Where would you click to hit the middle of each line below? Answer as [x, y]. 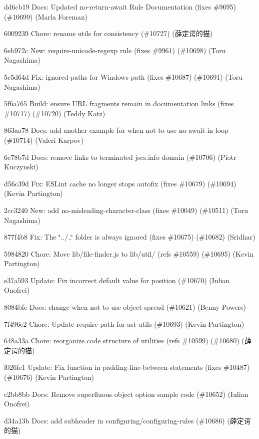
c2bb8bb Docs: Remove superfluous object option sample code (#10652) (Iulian [126, 394]
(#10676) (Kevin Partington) [49, 377]
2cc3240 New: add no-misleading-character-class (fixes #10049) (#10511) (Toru [126, 210]
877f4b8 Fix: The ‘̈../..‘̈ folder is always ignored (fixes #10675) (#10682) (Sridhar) [130, 237]
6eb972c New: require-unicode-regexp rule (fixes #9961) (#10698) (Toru [115, 50]
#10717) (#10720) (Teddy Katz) [55, 113]
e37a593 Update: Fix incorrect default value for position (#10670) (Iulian [117, 280]
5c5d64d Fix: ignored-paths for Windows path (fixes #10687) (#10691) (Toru [123, 76]
